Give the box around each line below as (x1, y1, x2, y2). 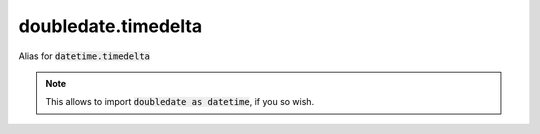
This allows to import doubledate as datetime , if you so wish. (45, 96, 315, 108)
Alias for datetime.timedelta (18, 50, 150, 62)
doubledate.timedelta (18, 15, 203, 37)
